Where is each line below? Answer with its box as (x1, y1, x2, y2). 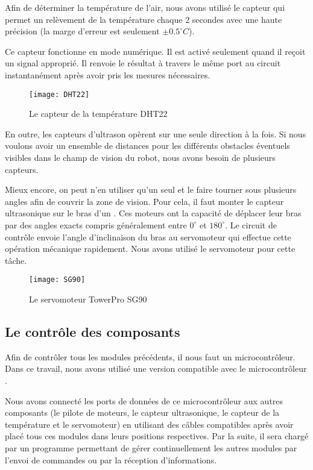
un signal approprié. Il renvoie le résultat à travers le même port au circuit (5, 57, 281, 69)
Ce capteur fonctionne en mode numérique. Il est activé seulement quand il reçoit (5, 45, 306, 57)
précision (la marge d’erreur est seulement (5, 25, 160, 37)
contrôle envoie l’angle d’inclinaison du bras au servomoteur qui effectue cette (5, 230, 291, 243)
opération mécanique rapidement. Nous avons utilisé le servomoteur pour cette (5, 242, 296, 255)
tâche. (5, 254, 27, 266)
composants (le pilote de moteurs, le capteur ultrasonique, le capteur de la (5, 406, 280, 419)
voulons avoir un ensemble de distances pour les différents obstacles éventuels (5, 139, 290, 152)
